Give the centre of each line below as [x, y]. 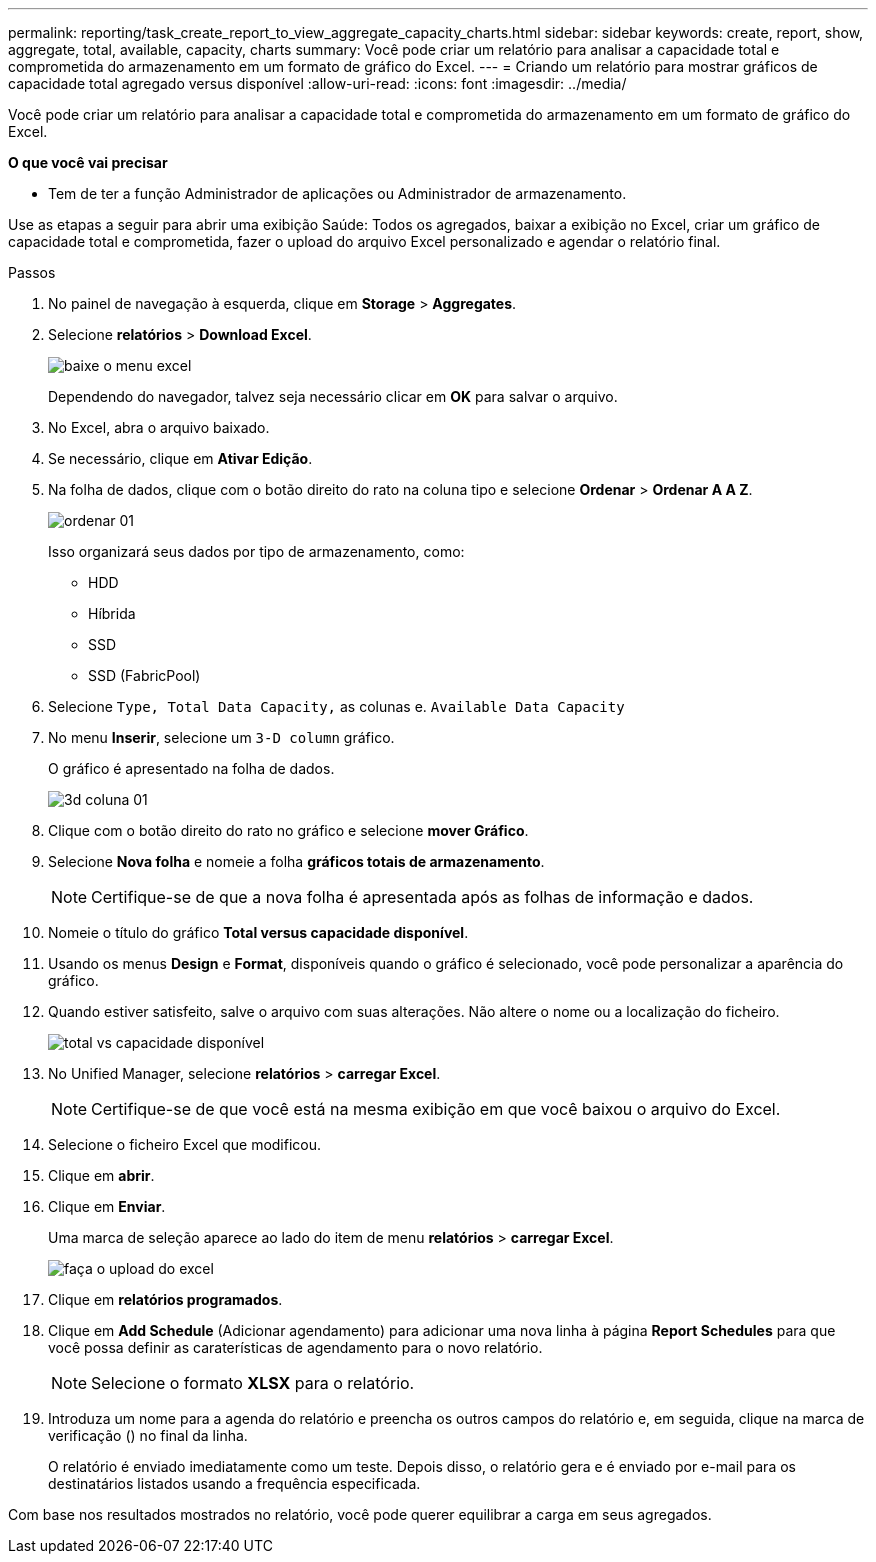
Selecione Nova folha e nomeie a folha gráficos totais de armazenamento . [296, 861]
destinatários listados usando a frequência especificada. [234, 1483]
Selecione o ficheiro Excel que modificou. [185, 1144]
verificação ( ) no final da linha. [148, 1435]
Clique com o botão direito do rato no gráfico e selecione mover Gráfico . [288, 830]
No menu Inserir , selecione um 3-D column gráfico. [221, 737]
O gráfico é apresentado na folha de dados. [191, 768]
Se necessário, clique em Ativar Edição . [180, 458]
